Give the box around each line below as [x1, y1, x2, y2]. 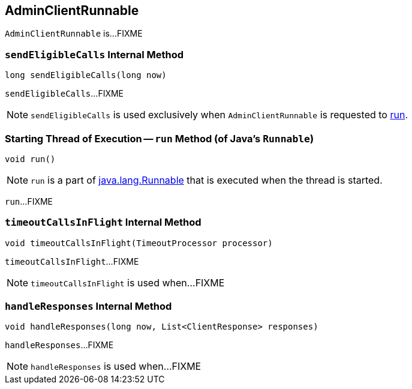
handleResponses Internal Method [5, 300, 172, 313]
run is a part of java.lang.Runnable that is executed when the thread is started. [31, 173, 383, 186]
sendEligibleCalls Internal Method [5, 48, 184, 61]
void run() [5, 154, 56, 164]
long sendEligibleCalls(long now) [5, 70, 167, 80]
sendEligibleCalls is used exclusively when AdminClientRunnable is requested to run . [31, 109, 408, 121]
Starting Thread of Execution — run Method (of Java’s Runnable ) [5, 132, 314, 145]
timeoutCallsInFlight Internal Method [5, 216, 202, 229]
